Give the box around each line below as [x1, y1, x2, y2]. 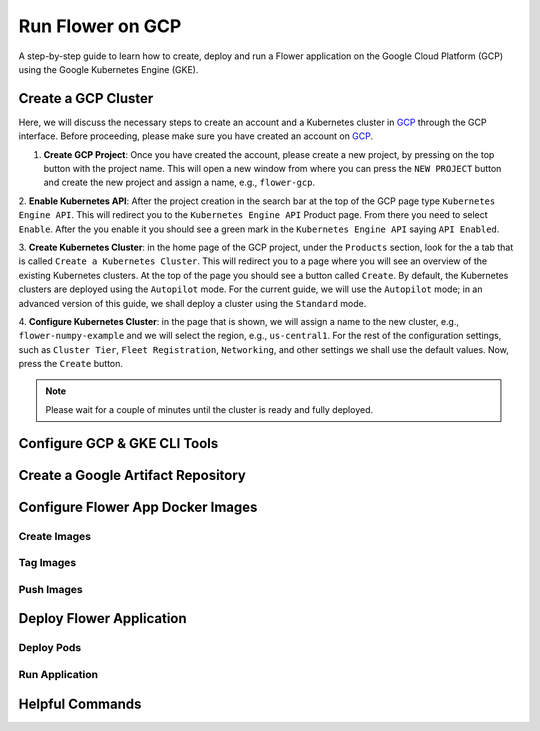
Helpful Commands [18, 695, 142, 712]
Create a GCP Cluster [18, 90, 154, 107]
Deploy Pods [18, 641, 82, 655]
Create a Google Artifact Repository [18, 466, 247, 484]
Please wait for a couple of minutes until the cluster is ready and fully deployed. [45, 403, 374, 415]
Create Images [18, 529, 92, 543]
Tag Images [18, 556, 77, 570]
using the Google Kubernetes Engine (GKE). [18, 63, 199, 75]
